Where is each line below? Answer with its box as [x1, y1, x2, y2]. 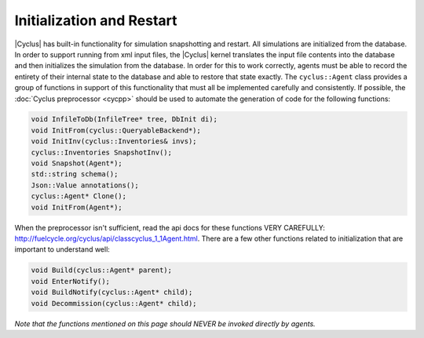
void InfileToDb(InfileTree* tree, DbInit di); [31, 114, 217, 124]
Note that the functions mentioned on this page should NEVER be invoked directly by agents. [14, 318, 316, 329]
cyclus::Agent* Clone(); [31, 192, 127, 201]
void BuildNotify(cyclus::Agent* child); [31, 288, 193, 297]
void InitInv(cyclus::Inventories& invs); [31, 137, 197, 146]
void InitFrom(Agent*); [31, 202, 123, 212]
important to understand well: [14, 245, 110, 254]
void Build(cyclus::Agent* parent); [31, 266, 173, 274]
